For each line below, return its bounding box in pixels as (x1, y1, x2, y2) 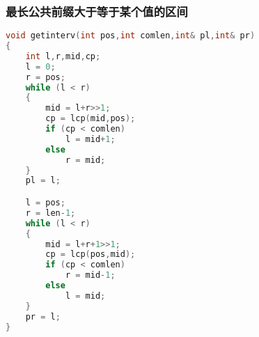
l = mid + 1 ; (65, 134, 116, 144)
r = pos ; (25, 72, 65, 82)
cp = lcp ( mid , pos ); (45, 113, 136, 124)
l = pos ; (25, 198, 65, 207)
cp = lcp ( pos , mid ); (45, 249, 136, 260)
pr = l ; (25, 311, 61, 322)
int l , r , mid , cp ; (25, 51, 101, 61)
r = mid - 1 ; (65, 270, 116, 281)
